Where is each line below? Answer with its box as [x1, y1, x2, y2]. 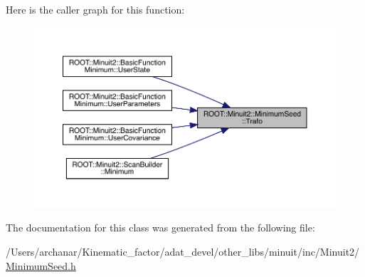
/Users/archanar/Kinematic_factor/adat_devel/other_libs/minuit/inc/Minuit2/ [6, 244, 360, 258]
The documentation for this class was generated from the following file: [6, 220, 315, 235]
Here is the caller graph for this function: [6, 2, 185, 16]
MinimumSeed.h [6, 258, 76, 273]
